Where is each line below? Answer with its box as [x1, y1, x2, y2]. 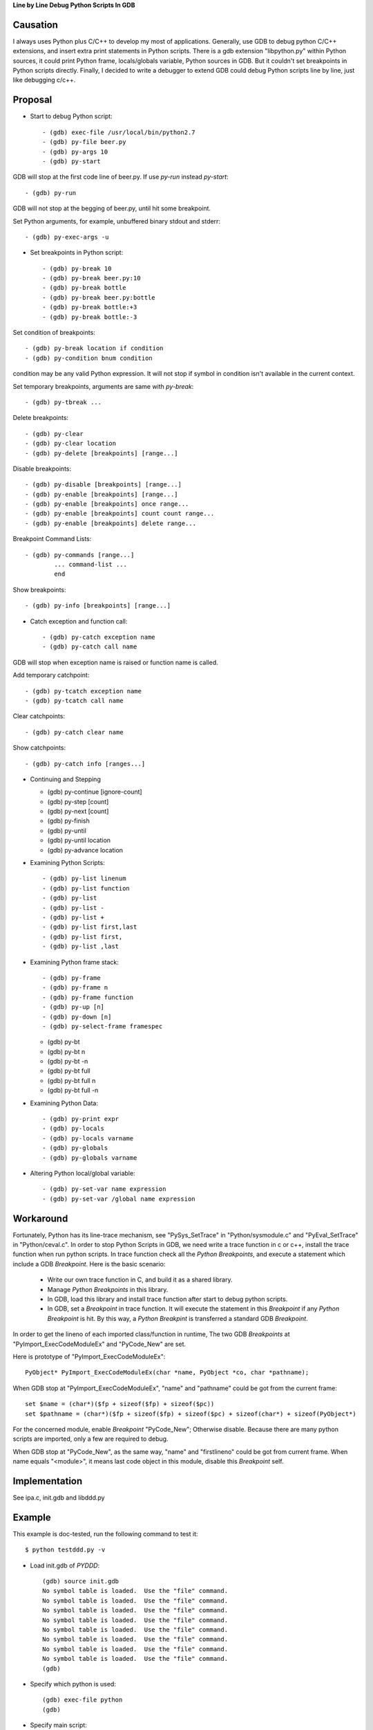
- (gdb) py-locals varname [42, 1134, 134, 1142]
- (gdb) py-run [25, 189, 77, 197]
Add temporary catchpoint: [12, 671, 90, 680]
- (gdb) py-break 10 [42, 264, 112, 273]
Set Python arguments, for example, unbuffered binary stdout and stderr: [12, 217, 221, 225]
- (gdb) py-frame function [42, 993, 134, 1001]
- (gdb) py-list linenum [42, 875, 126, 882]
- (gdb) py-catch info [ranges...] [25, 760, 146, 767]
